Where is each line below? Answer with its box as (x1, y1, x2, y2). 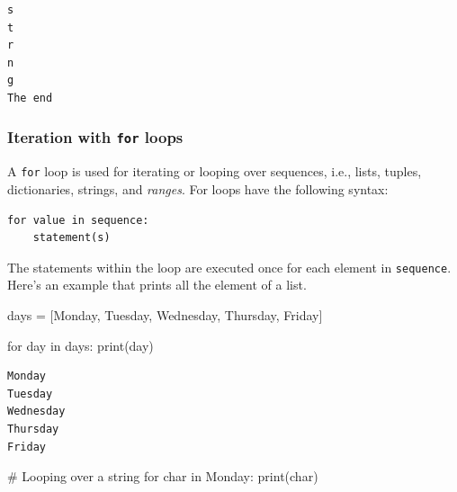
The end (7, 91, 53, 104)
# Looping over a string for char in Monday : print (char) (7, 467, 318, 486)
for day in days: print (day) (7, 335, 154, 354)
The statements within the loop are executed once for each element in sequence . (7, 257, 452, 276)
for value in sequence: (7, 213, 149, 227)
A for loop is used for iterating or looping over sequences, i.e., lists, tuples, (7, 162, 422, 181)
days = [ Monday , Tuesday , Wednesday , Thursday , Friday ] (7, 306, 323, 325)
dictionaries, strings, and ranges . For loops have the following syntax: (7, 180, 389, 198)
